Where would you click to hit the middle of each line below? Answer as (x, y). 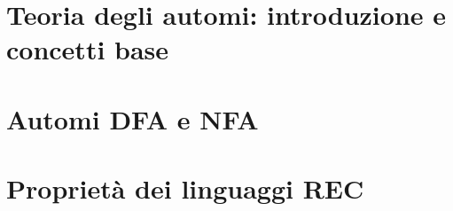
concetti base (88, 49)
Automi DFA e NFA (133, 118)
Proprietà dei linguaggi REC (185, 188)
